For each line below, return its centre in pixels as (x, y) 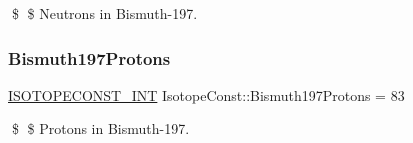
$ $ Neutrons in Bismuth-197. (104, 13)
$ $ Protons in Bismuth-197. (100, 128)
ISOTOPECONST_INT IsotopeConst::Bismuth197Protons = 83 (206, 94)
